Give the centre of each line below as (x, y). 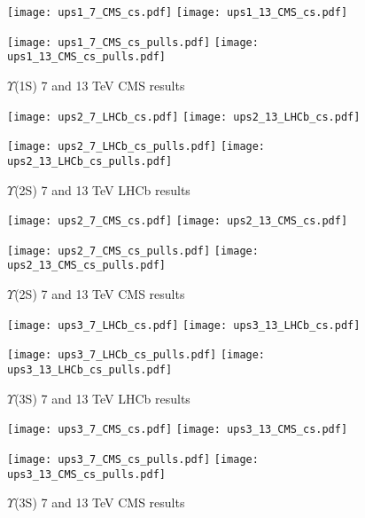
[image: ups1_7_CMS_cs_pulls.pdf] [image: (133, 42)
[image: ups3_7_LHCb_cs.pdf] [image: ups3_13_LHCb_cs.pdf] (184, 325)
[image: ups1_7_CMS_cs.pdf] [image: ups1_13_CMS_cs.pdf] (178, 12)
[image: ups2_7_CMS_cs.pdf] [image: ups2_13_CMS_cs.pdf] (178, 221)
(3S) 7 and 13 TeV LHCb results (102, 398)
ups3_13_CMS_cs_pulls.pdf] (86, 474)
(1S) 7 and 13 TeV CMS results (100, 85)
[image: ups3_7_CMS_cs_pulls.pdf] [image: (133, 459)
